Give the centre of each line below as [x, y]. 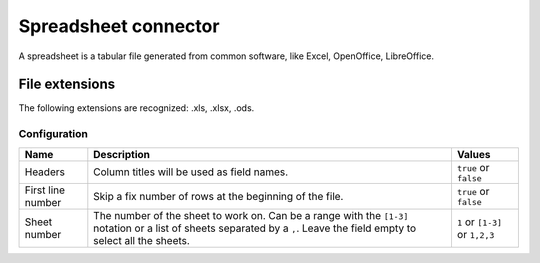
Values [473, 154]
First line [44, 190]
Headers [44, 172]
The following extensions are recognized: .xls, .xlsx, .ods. [136, 108]
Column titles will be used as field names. [191, 172]
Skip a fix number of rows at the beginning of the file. [218, 196]
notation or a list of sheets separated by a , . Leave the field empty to [255, 228]
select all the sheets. [141, 240]
